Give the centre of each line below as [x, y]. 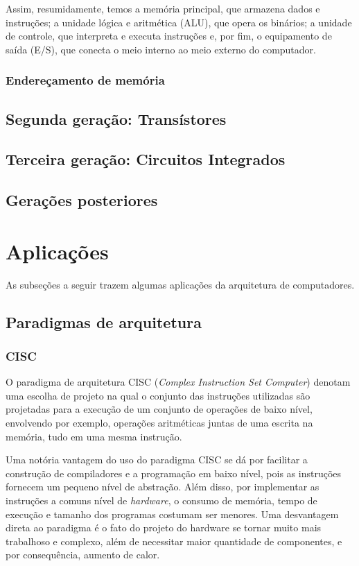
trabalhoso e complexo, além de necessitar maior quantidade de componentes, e [174, 541]
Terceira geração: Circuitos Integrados [146, 159]
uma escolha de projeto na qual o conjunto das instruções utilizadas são [158, 395]
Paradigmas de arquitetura [104, 321]
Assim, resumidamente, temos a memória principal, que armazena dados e [163, 8]
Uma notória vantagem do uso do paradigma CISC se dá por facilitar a [157, 460]
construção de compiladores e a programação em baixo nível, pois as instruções [174, 473]
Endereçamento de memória [85, 80]
